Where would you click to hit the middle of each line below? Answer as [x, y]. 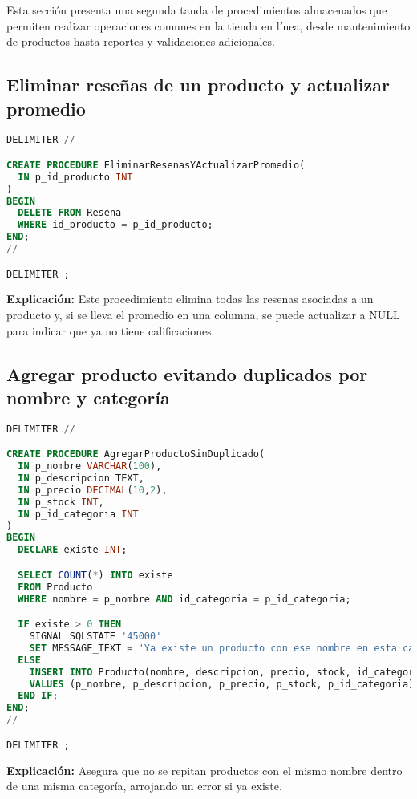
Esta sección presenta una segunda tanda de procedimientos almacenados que [197, 10]
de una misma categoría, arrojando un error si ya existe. [144, 786]
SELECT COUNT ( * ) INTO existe [95, 575]
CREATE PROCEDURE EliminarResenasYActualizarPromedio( [156, 165]
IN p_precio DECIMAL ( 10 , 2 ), [93, 490]
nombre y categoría [88, 397]
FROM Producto [55, 587]
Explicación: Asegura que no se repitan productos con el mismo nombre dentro [204, 770]
